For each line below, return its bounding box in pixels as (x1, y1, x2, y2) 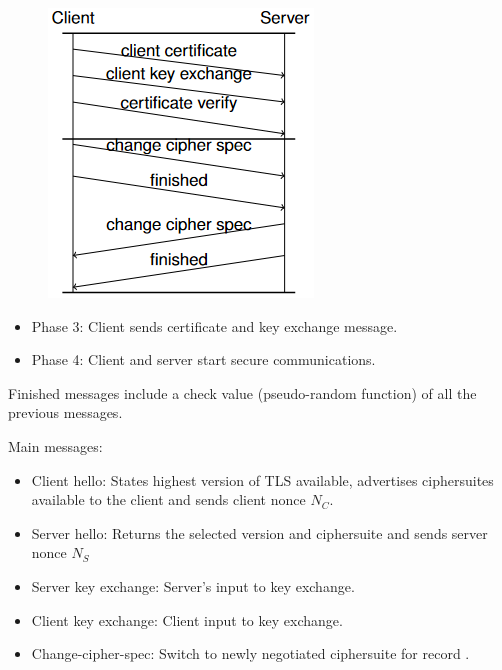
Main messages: (8, 435, 103, 456)
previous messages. (8, 402, 123, 423)
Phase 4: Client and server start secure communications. (31, 349, 376, 370)
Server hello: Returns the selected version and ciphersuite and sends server (31, 522, 488, 543)
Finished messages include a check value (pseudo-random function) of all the (8, 382, 477, 403)
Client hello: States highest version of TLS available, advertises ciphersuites (31, 469, 494, 490)
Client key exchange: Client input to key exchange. (31, 609, 343, 630)
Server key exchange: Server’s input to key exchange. (31, 575, 355, 596)
